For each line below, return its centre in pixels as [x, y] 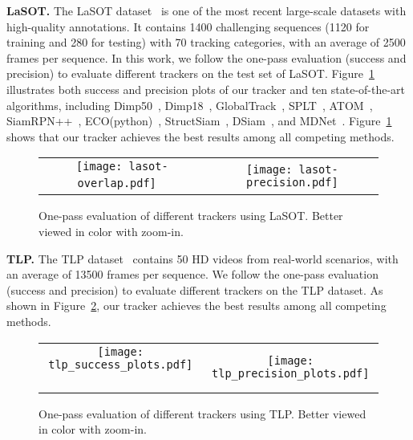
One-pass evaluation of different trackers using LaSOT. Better [191, 216]
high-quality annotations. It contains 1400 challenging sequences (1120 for [188, 26]
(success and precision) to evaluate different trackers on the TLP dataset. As [195, 289]
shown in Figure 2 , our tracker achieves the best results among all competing [196, 306]
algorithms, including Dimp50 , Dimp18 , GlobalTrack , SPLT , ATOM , [190, 105]
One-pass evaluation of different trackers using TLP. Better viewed [202, 413]
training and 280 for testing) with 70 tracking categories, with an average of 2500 [206, 42]
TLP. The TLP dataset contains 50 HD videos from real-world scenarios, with [202, 258]
